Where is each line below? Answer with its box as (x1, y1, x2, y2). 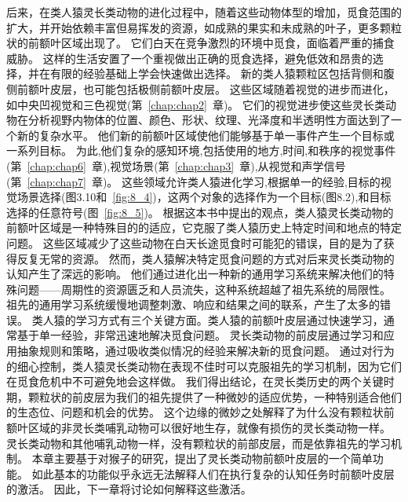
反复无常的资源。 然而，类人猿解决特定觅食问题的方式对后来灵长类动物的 (16, 250, 395, 266)
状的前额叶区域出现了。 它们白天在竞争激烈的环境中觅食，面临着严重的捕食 (6, 35, 395, 51)
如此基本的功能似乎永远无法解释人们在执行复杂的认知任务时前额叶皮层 (31, 465, 395, 482)
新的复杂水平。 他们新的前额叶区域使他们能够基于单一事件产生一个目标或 (16, 126, 395, 143)
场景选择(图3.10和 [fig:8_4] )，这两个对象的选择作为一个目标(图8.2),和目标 (16, 189, 392, 205)
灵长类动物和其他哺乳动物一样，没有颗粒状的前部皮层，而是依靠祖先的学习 (6, 434, 391, 451)
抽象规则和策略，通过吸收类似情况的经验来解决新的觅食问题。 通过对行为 (16, 343, 395, 359)
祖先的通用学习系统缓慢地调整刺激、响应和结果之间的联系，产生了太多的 (6, 296, 380, 313)
